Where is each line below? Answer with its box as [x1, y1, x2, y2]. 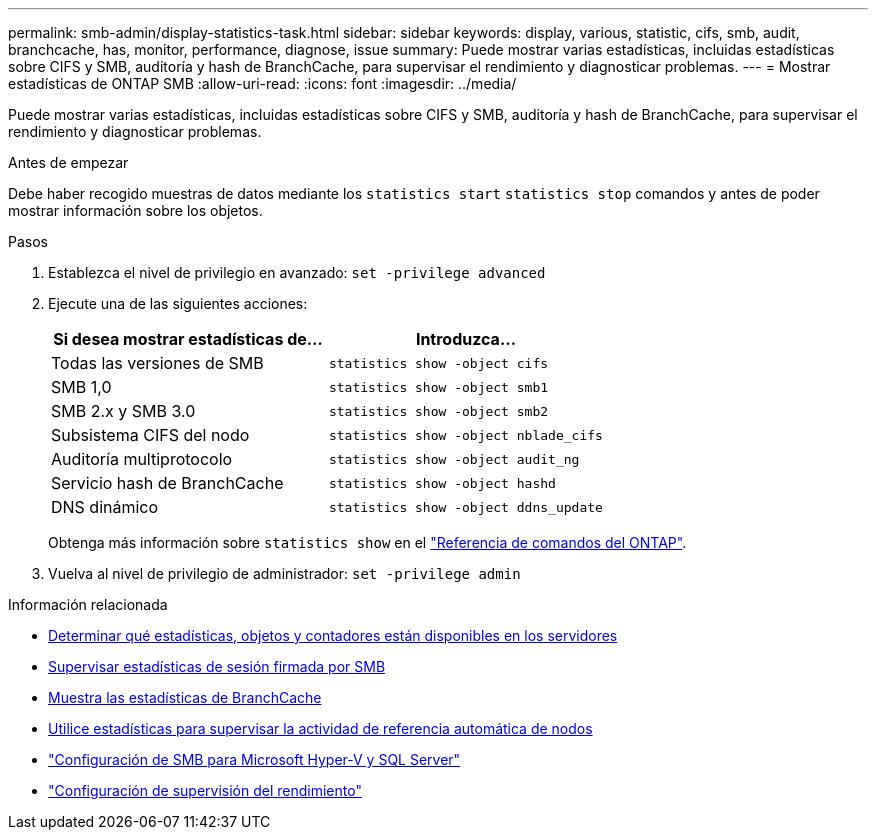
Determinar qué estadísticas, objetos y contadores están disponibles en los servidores [48, 627, 618, 644]
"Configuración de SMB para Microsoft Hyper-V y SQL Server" [48, 751, 461, 768]
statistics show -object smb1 [328, 379, 549, 395]
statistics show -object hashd [328, 475, 556, 491]
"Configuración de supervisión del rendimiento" [48, 782, 362, 799]
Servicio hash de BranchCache [51, 473, 284, 493]
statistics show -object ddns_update [328, 499, 603, 515]
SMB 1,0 [51, 377, 112, 397]
